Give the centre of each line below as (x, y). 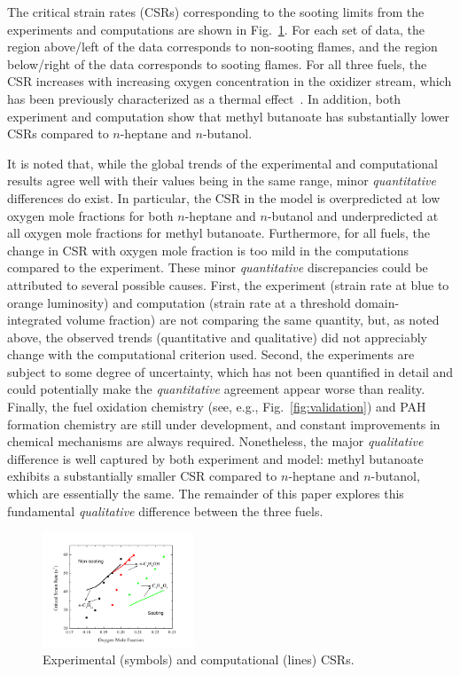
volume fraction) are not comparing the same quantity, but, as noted (253, 320)
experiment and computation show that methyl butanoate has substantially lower (228, 116)
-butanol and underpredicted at (353, 215)
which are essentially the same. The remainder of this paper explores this (206, 494)
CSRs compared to (58, 133)
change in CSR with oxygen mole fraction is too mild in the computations (208, 250)
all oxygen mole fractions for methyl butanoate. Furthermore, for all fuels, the (219, 233)
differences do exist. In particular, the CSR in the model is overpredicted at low (224, 197)
